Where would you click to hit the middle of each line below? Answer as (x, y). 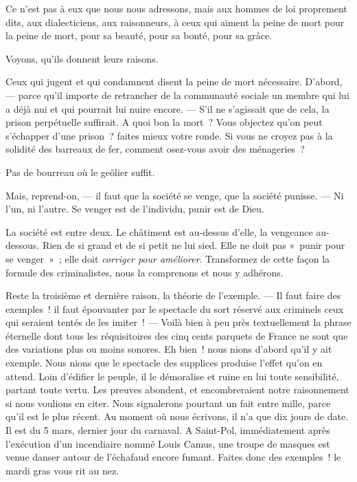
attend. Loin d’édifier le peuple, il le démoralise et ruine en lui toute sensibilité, (172, 376)
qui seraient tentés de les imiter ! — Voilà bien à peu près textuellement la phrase (178, 322)
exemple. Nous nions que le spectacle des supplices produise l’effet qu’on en (164, 363)
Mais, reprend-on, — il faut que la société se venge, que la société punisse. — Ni (175, 195)
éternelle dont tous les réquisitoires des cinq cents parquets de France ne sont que (177, 335)
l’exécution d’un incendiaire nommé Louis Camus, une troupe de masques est (168, 443)
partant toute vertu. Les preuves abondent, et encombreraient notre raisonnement (177, 390)
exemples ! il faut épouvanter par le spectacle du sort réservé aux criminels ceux (175, 308)
